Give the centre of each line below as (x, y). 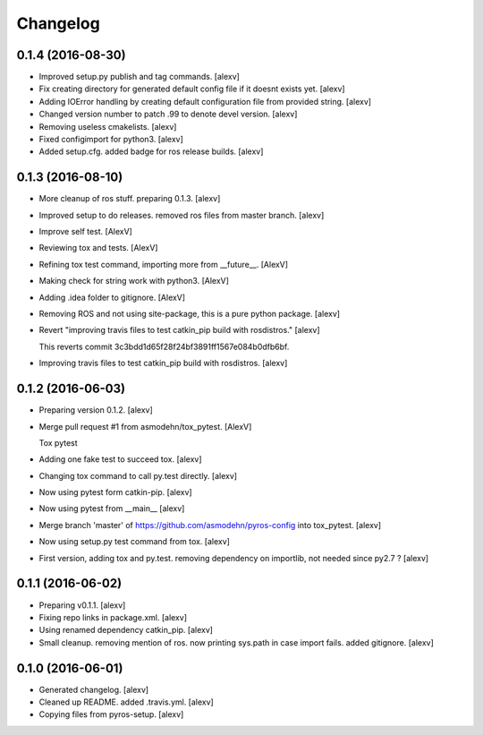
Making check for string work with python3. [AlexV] (134, 281)
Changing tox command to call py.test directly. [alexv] (138, 475)
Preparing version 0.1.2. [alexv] (96, 410)
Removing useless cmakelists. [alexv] (108, 126)
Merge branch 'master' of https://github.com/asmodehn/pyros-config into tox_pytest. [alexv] (210, 525)
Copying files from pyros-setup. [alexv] (111, 714)
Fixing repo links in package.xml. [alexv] (113, 617)
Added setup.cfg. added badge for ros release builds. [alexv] (151, 151)
